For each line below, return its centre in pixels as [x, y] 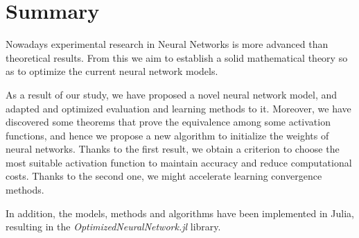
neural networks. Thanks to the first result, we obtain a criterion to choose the [173, 149]
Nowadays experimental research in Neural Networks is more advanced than [167, 44]
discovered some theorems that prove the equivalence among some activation [168, 122]
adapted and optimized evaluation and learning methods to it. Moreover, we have [178, 108]
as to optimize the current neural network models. [112, 71]
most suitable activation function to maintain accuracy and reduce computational [179, 162]
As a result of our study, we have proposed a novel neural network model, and [172, 94]
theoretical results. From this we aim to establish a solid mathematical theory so [177, 57]
